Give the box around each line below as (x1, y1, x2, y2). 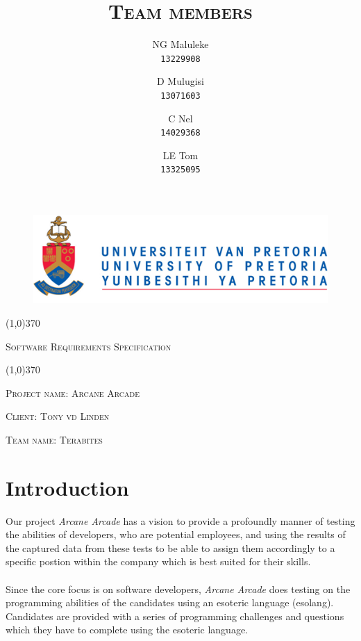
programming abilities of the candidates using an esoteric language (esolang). (6, 595, 334, 610)
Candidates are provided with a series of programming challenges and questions (6, 608, 344, 623)
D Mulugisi (157, 74, 204, 88)
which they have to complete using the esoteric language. (6, 622, 248, 637)
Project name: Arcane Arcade (6, 385, 140, 400)
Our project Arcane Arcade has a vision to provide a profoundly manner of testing (6, 513, 355, 528)
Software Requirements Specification (6, 339, 171, 353)
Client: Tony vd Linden (6, 409, 110, 423)
